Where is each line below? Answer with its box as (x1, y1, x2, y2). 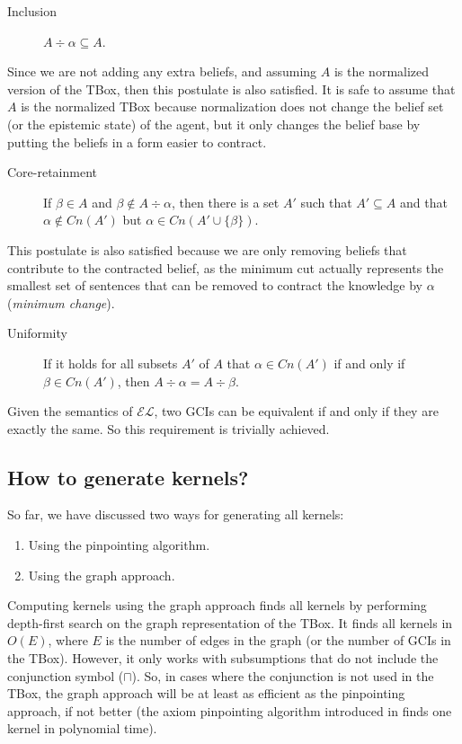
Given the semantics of (7, 402, 133, 421)
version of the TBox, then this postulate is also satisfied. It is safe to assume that (7, 79, 456, 98)
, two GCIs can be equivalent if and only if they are (154, 402, 439, 421)
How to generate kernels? (7, 463, 249, 491)
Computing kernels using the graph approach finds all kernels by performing (7, 596, 427, 615)
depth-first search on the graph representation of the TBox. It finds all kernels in (7, 613, 453, 632)
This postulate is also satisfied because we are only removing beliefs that (7, 240, 407, 259)
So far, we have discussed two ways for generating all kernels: (7, 505, 344, 524)
